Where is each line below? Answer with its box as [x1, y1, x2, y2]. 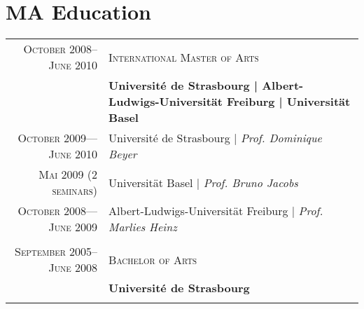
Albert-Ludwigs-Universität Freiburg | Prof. [108, 202, 323, 219]
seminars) [52, 182, 98, 199]
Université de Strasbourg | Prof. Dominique [108, 130, 322, 146]
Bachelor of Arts [108, 251, 197, 268]
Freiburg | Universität [227, 93, 351, 110]
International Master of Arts [108, 48, 259, 65]
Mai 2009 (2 [38, 166, 98, 183]
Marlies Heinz [108, 219, 177, 235]
